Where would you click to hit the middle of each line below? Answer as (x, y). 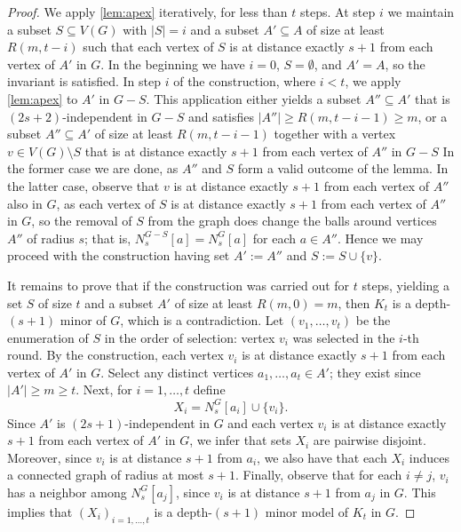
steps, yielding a (406, 285)
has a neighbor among (67, 492)
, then (354, 302)
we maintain (421, 12)
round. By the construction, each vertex (115, 355)
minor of (83, 320)
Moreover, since (50, 457)
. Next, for (104, 389)
